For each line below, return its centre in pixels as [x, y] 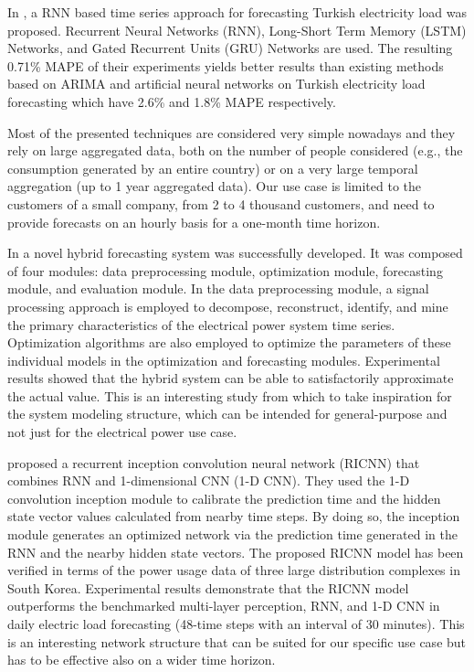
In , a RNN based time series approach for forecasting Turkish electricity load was [237, 12]
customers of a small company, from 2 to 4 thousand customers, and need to [221, 203]
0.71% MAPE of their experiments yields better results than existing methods [226, 65]
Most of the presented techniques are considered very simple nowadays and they [232, 132]
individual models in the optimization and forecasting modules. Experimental [224, 360]
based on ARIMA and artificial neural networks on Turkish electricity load [216, 84]
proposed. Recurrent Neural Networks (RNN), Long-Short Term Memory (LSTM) [237, 30]
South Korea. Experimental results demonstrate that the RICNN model [208, 587]
